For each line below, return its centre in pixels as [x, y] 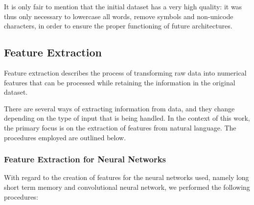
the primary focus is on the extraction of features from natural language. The [120, 127]
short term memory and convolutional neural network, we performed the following [127, 187]
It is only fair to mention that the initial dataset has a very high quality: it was [123, 6]
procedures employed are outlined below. [65, 137]
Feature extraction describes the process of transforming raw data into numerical [125, 72]
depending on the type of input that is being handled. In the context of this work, [127, 118]
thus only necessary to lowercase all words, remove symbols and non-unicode [119, 16]
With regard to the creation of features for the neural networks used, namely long [127, 177]
